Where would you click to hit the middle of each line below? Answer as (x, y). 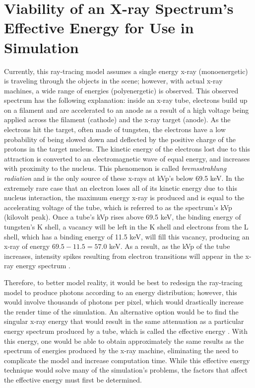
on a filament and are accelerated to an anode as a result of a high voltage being (127, 110)
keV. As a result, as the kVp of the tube (170, 246)
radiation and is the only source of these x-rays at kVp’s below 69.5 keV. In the (124, 178)
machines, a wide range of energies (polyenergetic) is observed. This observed (121, 90)
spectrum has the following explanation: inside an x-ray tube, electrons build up (126, 100)
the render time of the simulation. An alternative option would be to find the (121, 311)
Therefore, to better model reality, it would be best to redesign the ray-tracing (123, 282)
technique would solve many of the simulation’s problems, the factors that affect (126, 370)
